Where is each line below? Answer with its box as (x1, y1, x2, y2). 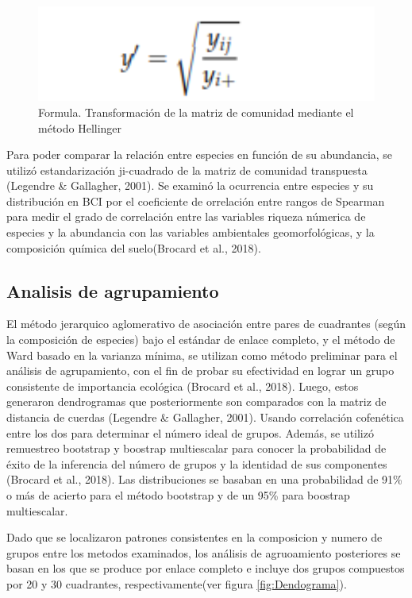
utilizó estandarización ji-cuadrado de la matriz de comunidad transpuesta (6, 161, 368, 178)
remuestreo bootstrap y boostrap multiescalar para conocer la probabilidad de (6, 440, 387, 457)
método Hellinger (38, 119, 122, 136)
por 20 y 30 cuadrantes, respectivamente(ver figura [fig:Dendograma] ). (6, 575, 347, 592)
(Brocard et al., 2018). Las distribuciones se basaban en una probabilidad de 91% (6, 471, 402, 488)
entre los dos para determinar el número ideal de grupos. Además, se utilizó (6, 424, 374, 441)
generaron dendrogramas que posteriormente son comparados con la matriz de (6, 393, 387, 410)
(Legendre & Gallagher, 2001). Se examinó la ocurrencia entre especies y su (6, 177, 374, 194)
